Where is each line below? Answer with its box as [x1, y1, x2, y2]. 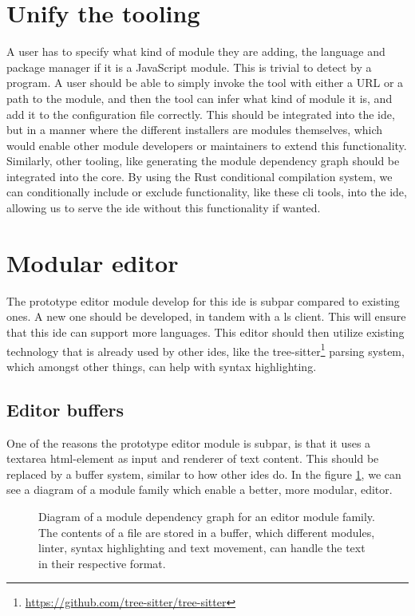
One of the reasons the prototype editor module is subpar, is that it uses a [6, 434, 371, 451]
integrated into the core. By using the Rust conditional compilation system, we [6, 168, 393, 184]
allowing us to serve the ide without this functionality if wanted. [6, 199, 321, 216]
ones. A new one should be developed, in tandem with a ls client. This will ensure [6, 308, 406, 325]
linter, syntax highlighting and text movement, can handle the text [38, 539, 366, 556]
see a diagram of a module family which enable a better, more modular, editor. [6, 481, 393, 498]
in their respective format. [38, 555, 166, 571]
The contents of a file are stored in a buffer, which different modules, [38, 523, 375, 540]
